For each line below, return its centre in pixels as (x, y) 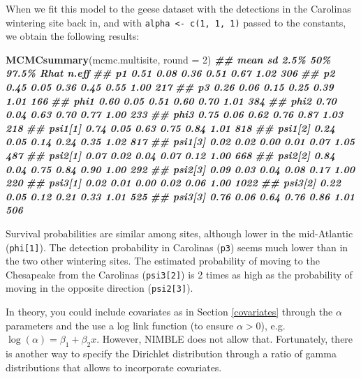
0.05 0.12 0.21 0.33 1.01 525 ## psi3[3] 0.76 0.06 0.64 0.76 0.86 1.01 (180, 196)
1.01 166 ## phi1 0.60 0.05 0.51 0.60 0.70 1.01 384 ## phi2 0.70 (171, 100)
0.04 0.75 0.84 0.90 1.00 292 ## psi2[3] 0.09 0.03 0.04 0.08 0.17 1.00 (180, 169)
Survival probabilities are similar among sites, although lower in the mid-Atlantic (179, 233)
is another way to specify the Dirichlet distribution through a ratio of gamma (171, 354)
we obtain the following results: (73, 36)
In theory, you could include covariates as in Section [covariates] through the (169, 312)
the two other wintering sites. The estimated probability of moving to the (163, 261)
